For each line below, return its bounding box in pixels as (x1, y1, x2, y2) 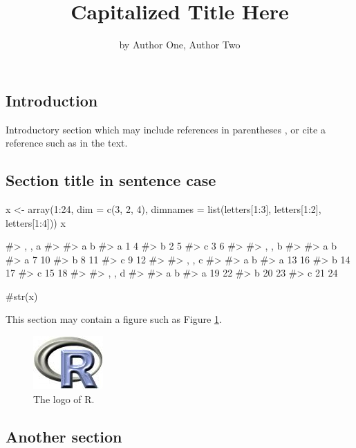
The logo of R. (33, 391, 95, 406)
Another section (6, 425, 122, 447)
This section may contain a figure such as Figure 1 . (6, 312, 222, 326)
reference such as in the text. (6, 136, 128, 150)
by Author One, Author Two (119, 37, 241, 52)
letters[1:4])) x (6, 215, 66, 230)
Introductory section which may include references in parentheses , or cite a (6, 122, 326, 136)
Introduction (6, 89, 98, 111)
